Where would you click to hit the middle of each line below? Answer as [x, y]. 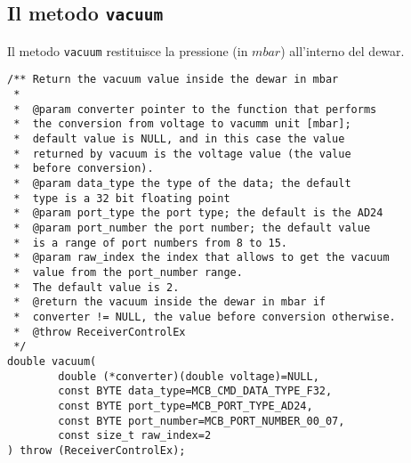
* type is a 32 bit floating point [122, 198]
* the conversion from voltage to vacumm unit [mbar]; [182, 124]
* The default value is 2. [97, 287]
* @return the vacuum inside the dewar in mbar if [169, 302]
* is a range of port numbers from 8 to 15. [150, 243]
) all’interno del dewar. [342, 50]
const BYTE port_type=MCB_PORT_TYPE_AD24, [185, 406]
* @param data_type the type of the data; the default [182, 184]
